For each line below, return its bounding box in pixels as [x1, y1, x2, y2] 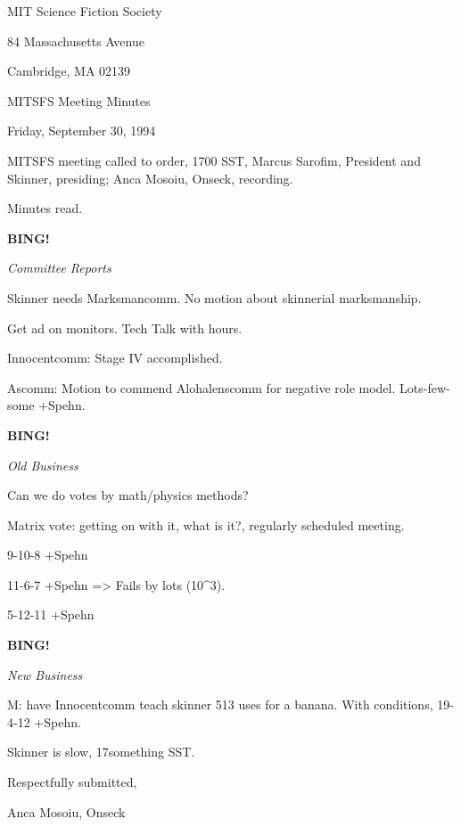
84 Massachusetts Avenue [7, 31, 144, 50]
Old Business [7, 455, 78, 474]
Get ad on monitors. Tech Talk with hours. [7, 318, 243, 337]
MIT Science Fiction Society [7, 2, 162, 20]
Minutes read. [7, 199, 83, 217]
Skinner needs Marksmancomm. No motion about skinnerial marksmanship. [7, 288, 422, 307]
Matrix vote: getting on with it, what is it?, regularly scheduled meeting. [7, 515, 405, 534]
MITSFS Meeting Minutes [7, 91, 151, 110]
